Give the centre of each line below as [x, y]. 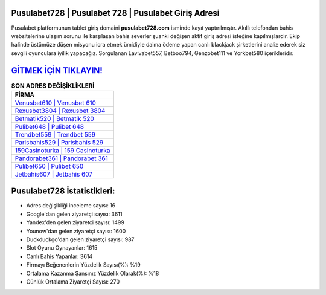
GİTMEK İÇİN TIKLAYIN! [57, 70]
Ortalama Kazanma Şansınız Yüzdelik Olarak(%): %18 [93, 273]
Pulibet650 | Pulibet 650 [49, 166]
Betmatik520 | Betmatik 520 [55, 118]
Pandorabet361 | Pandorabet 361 [62, 158]
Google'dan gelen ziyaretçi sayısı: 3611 [74, 214]
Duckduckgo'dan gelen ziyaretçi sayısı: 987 [80, 239]
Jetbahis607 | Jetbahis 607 [54, 174]
